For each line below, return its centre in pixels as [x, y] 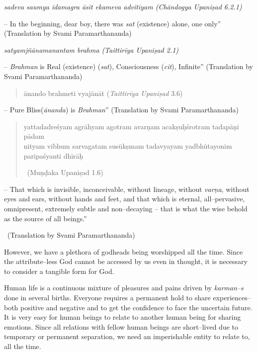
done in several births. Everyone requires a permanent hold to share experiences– [128, 298]
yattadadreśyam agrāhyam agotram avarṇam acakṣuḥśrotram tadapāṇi [131, 126]
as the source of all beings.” [45, 218]
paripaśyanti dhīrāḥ [53, 155]
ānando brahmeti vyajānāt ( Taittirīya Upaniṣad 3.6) [103, 93]
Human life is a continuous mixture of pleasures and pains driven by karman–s [124, 288]
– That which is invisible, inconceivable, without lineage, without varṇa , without [127, 189]
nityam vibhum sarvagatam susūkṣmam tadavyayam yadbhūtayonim [128, 145]
